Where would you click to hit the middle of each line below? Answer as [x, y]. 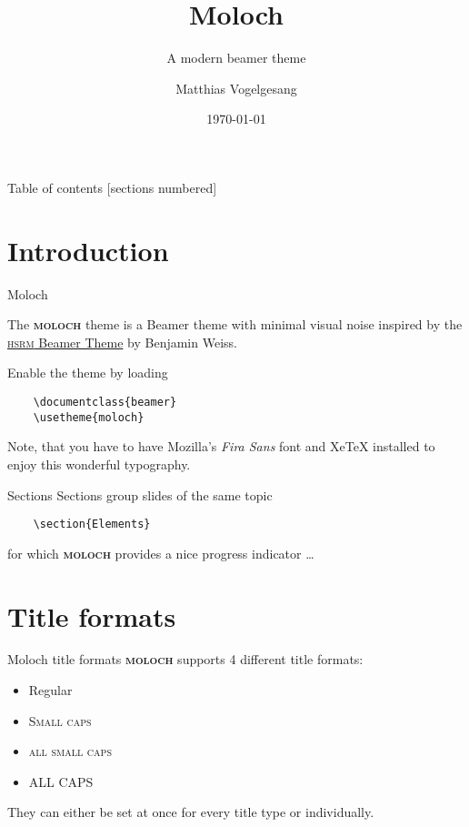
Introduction [88, 250]
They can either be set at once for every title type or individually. [191, 812]
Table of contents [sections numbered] [112, 187]
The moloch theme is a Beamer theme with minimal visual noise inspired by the [235, 324]
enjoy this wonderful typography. [99, 464]
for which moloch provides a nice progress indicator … [161, 553]
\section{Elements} [92, 524]
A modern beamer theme [236, 58]
